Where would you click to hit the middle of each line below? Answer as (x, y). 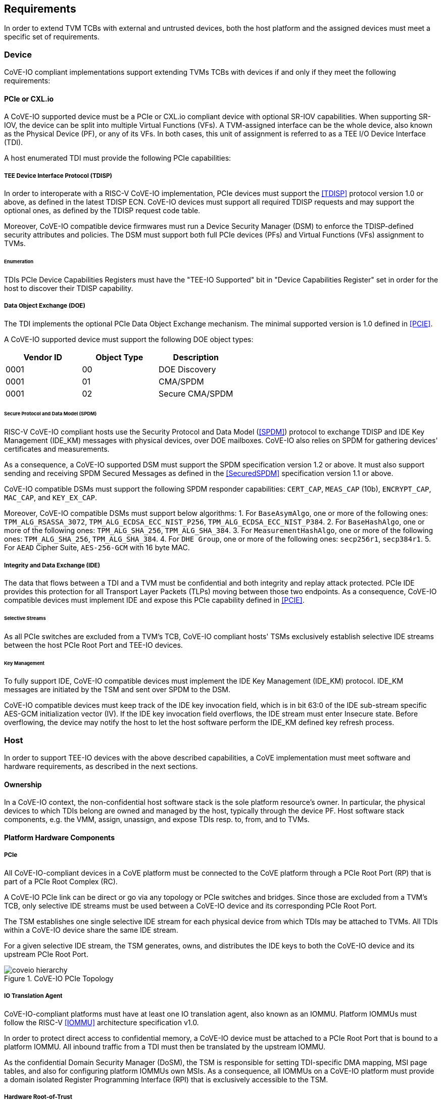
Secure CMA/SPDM (196, 393)
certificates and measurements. (57, 449)
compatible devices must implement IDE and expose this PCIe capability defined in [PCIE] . (154, 600)
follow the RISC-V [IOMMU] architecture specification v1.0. (102, 1022)
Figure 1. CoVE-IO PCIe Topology (59, 978)
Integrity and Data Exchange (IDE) (52, 565)
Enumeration (19, 262)
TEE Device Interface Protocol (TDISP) (58, 176)
